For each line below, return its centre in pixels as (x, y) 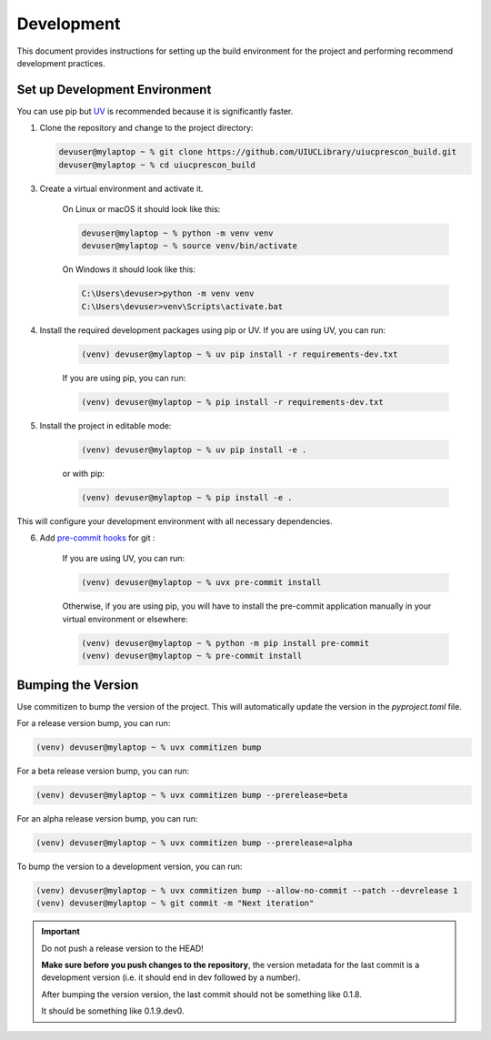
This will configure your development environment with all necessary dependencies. (175, 521)
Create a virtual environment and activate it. (121, 188)
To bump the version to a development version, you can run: (130, 866)
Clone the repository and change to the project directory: (146, 128)
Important (61, 932)
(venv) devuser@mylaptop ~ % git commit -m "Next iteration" (175, 904)
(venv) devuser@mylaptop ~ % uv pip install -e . (194, 449)
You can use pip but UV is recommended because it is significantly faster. (155, 111)
